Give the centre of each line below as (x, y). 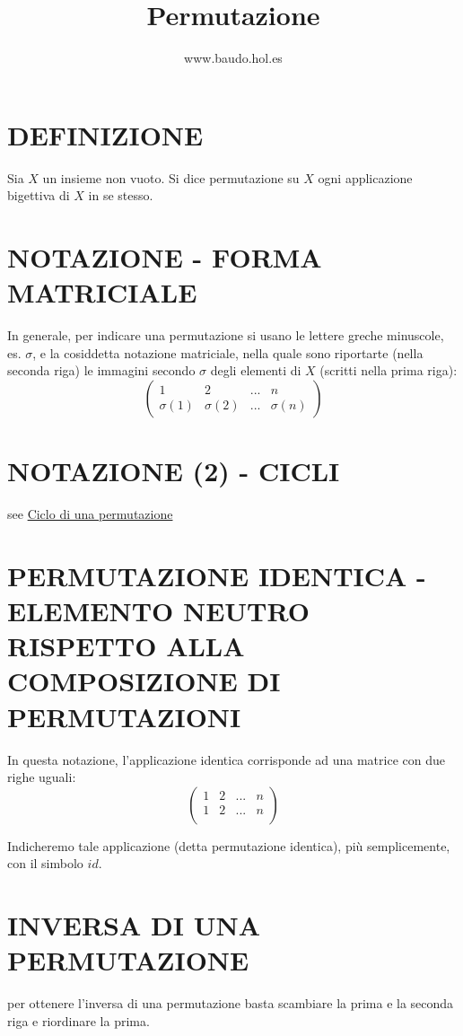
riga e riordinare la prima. (79, 1020)
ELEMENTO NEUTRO (158, 611)
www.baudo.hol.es (233, 58)
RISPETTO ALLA (126, 646)
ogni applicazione (365, 177)
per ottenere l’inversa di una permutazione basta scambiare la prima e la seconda (231, 1003)
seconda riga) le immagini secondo (101, 370)
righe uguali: (42, 777)
